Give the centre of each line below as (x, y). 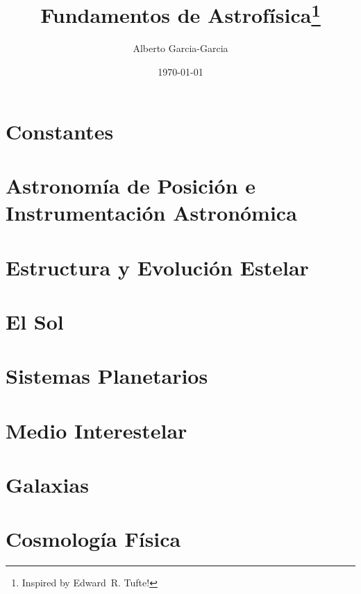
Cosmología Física (93, 539)
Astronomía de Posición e (131, 186)
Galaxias (47, 485)
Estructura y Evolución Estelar (157, 267)
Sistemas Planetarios (107, 376)
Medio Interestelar (96, 430)
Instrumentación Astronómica (151, 213)
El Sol (35, 321)
